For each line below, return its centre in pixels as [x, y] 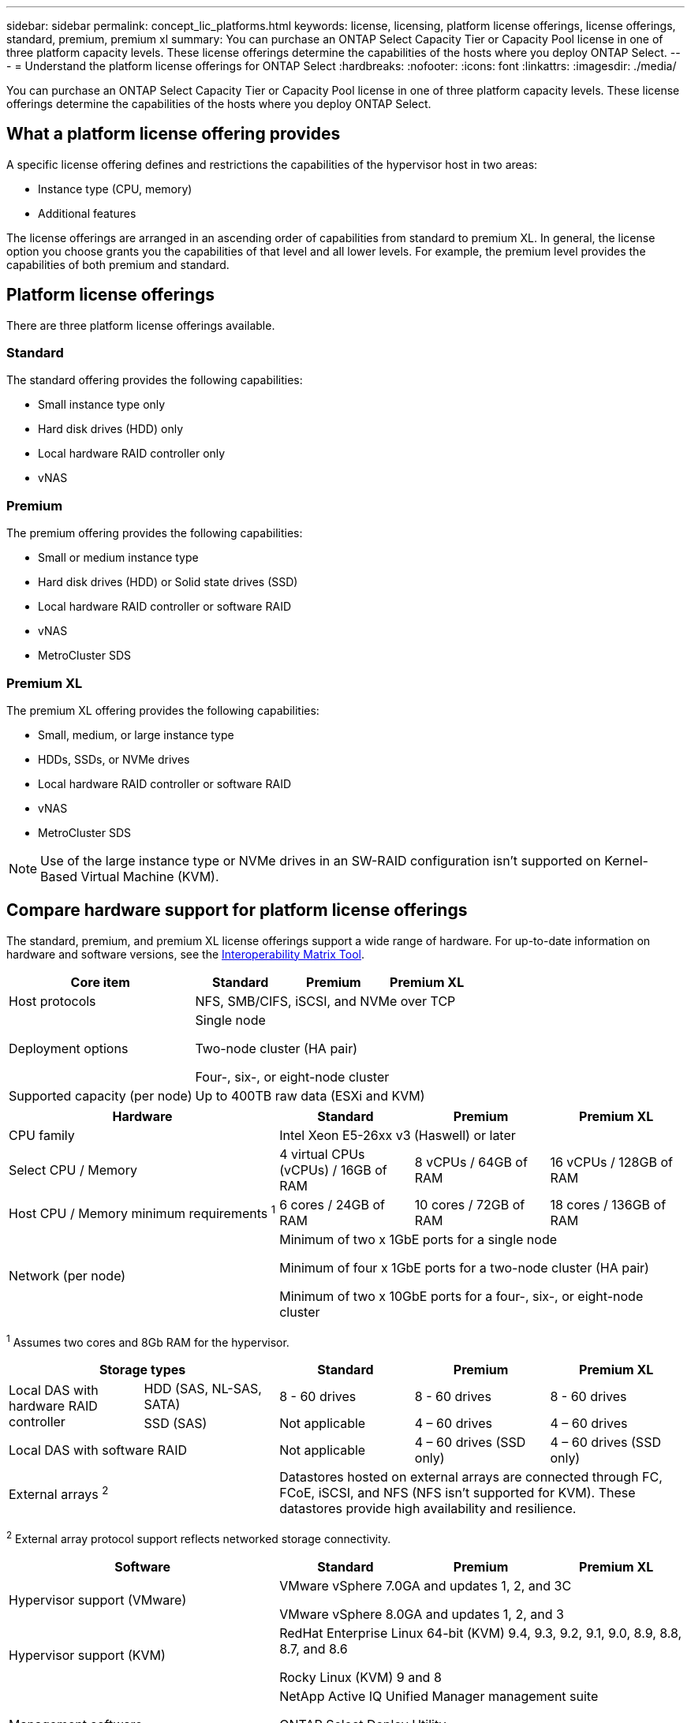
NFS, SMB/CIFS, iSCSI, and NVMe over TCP [325, 1001]
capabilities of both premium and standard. [118, 264]
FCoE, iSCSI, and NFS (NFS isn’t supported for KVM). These [458, 1493]
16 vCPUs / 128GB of [611, 1162]
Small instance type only [102, 405]
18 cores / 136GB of [608, 1204]
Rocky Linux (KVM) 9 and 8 [360, 1678]
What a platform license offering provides [174, 134]
